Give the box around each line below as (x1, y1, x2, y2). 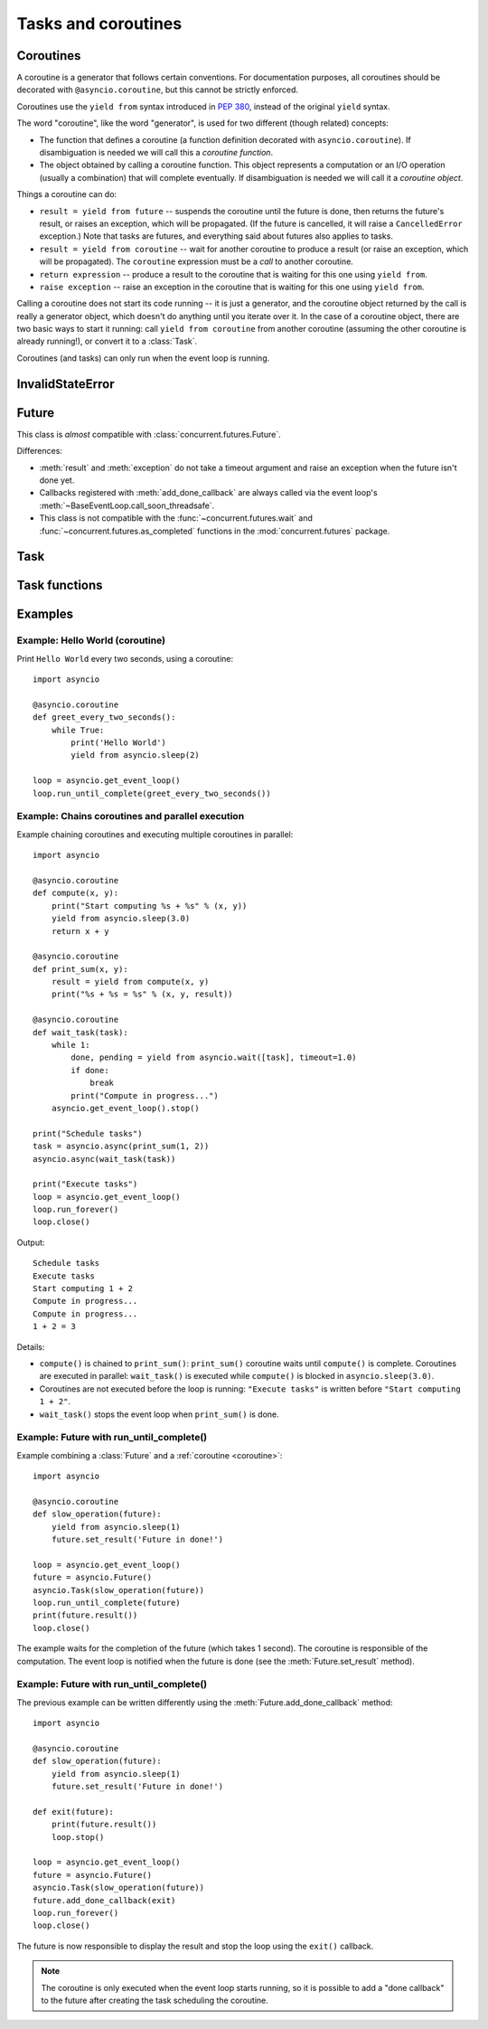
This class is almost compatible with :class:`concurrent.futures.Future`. (16, 429, 281, 439)
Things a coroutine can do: (16, 189, 117, 200)
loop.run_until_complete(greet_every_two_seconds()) (33, 788, 271, 798)
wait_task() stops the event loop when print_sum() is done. (39, 1409, 279, 1420)
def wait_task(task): (33, 1027, 128, 1037)
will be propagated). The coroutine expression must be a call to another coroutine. (39, 256, 354, 267)
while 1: (51, 1040, 90, 1051)
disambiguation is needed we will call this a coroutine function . (39, 147, 274, 158)
